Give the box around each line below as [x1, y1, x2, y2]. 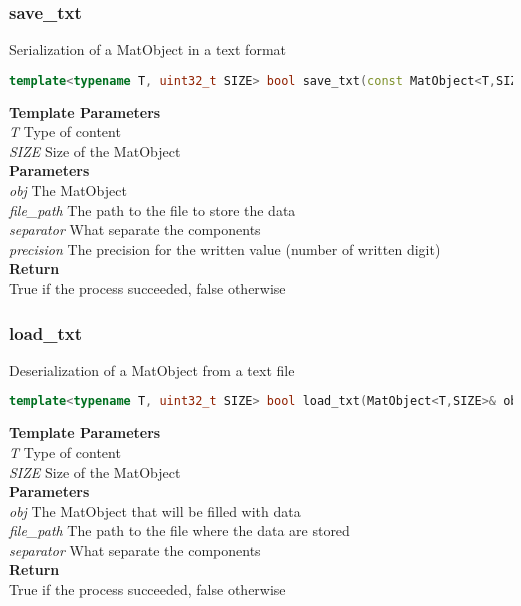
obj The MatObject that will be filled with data [9, 500, 301, 521]
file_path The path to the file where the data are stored [9, 520, 350, 541]
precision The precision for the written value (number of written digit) [9, 238, 441, 259]
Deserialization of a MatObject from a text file [9, 359, 295, 380]
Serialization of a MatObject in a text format [9, 39, 286, 60]
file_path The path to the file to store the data [9, 199, 296, 220]
